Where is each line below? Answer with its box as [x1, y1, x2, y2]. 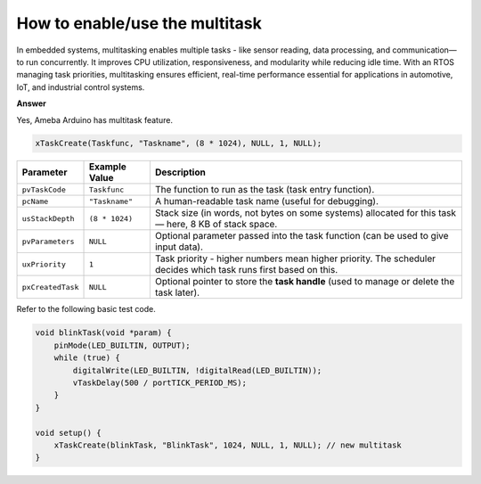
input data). [154, 241, 204, 253]
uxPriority [21, 259, 67, 269]
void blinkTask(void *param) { [35, 328, 173, 338]
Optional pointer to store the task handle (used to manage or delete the [154, 275, 455, 288]
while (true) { [53, 353, 120, 363]
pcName [21, 196, 49, 206]
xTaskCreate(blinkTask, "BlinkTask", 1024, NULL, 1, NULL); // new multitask [53, 439, 403, 450]
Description [154, 166, 207, 178]
